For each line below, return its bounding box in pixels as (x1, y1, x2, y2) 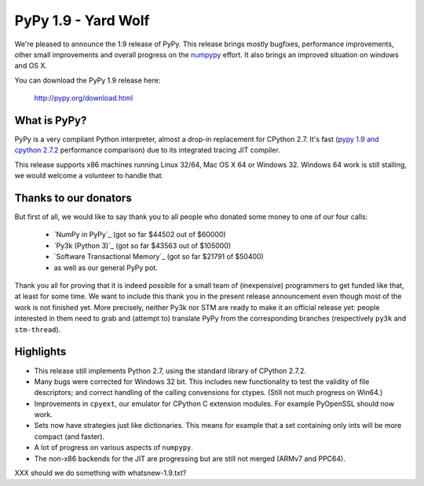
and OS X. (14, 61, 47, 71)
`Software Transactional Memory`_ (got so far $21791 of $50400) (53, 252, 265, 261)
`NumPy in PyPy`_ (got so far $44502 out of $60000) (53, 230, 227, 239)
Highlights (14, 345, 67, 359)
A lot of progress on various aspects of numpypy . (34, 443, 194, 452)
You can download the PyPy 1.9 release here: (14, 75, 161, 85)
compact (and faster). (34, 432, 105, 441)
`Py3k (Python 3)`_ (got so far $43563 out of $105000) (53, 240, 232, 250)
